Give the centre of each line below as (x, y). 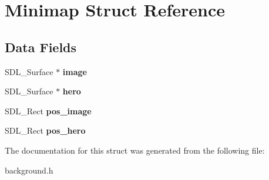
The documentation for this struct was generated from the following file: (135, 150)
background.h (29, 170)
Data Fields (41, 47)
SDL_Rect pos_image (48, 111)
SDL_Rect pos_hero (45, 130)
